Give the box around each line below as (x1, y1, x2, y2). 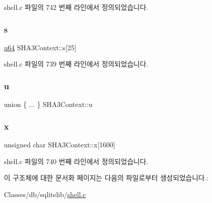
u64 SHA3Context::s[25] (4, 42, 77, 52)
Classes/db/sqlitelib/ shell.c (4, 189, 86, 199)
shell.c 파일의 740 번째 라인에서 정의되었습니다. (4, 156, 148, 166)
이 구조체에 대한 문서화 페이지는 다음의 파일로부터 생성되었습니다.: (4, 172, 209, 183)
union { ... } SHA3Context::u (4, 99, 92, 109)
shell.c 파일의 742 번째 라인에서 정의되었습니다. (4, 2, 148, 12)
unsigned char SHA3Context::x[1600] (4, 139, 115, 150)
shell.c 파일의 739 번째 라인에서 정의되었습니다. (4, 59, 148, 69)
